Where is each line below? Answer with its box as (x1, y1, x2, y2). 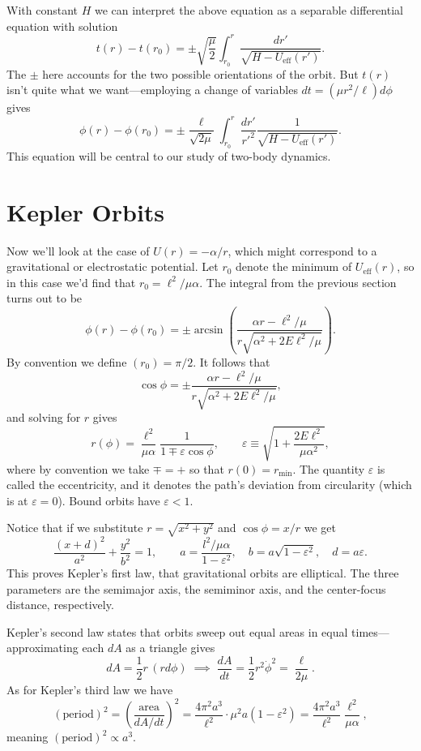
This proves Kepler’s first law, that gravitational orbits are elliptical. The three (6, 564, 399, 581)
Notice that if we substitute (6, 519, 143, 536)
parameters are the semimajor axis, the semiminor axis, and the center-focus (6, 580, 386, 597)
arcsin (193, 324, 223, 336)
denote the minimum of (236, 258, 352, 275)
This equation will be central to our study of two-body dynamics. (6, 147, 331, 164)
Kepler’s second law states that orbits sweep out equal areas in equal (6, 623, 348, 640)
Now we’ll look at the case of (6, 242, 150, 259)
